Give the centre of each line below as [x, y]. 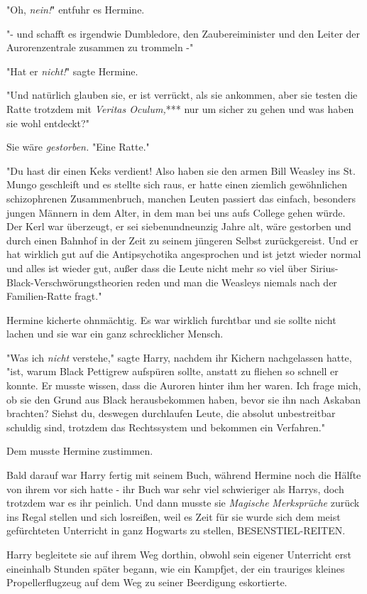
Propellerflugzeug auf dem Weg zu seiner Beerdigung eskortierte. [147, 582]
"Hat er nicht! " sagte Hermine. [72, 71]
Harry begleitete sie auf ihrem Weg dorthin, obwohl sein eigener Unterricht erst [179, 554]
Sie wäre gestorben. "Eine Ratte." [78, 147]
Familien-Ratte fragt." [54, 296]
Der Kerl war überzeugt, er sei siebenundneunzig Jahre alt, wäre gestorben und [179, 226]
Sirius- [324, 268]
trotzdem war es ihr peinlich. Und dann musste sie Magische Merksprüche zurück [183, 503]
